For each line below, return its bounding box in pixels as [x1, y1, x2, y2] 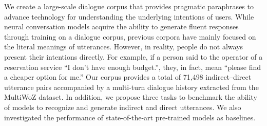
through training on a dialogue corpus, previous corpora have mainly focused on [4, 31, 256, 42]
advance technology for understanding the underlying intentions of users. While [4, 11, 254, 22]
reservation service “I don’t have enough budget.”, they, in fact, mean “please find [4, 61, 261, 72]
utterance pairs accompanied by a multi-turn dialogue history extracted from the [4, 81, 259, 92]
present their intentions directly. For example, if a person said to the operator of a [4, 51, 263, 62]
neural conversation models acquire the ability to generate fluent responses [4, 21, 239, 32]
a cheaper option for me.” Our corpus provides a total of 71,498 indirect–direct [4, 71, 252, 82]
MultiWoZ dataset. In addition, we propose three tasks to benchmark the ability [4, 92, 257, 102]
